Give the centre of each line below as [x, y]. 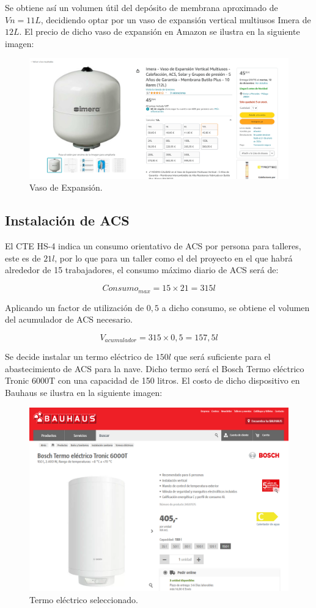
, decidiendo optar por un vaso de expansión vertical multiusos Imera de [176, 19]
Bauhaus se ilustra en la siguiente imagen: [84, 392]
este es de [23, 258]
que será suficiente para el [222, 357]
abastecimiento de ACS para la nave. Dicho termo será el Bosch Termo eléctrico [155, 368]
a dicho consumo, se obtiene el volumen [236, 307]
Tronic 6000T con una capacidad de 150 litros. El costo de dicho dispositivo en [152, 380]
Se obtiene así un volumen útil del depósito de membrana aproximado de [141, 7]
